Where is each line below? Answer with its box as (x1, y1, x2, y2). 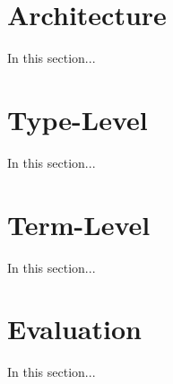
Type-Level (7, 100, 148, 137)
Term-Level (7, 205, 151, 242)
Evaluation (7, 310, 142, 347)
